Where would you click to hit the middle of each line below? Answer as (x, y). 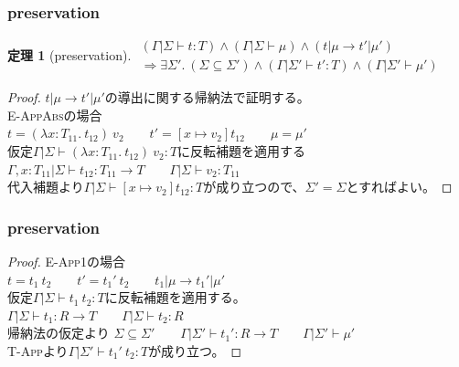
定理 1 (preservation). (69, 54)
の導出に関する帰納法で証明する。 (207, 97)
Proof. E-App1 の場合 (66, 262)
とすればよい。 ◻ (399, 187)
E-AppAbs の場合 (55, 115)
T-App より (38, 351)
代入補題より (46, 187)
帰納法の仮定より (59, 333)
